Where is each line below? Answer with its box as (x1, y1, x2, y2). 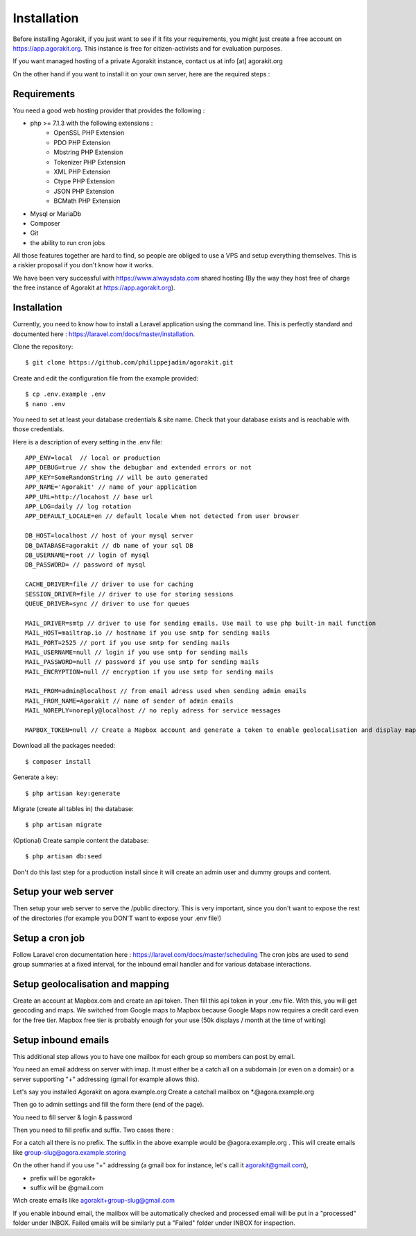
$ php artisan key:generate (25, 789, 121, 797)
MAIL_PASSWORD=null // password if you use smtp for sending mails (25, 658, 259, 666)
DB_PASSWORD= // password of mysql (25, 561, 146, 569)
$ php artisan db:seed (25, 853, 103, 860)
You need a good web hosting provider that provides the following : (12, 106, 205, 115)
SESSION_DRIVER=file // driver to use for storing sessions (25, 590, 234, 598)
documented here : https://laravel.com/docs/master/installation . (12, 330, 196, 338)
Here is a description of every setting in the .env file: (12, 437, 163, 446)
